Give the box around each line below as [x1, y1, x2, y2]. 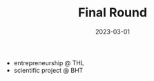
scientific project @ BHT [13, 66, 84, 74]
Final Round [78, 5, 147, 21]
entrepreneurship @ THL [13, 58, 85, 67]
